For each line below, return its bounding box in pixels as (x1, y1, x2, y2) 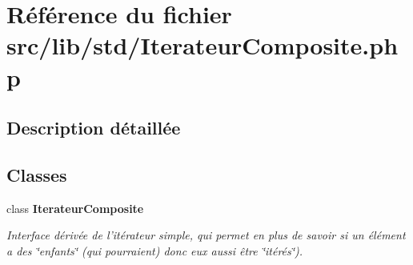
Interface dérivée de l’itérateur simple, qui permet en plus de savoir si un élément (6, 227, 406, 243)
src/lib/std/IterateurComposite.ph (6, 29, 399, 62)
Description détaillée (6, 115, 181, 140)
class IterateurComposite (6, 199, 144, 216)
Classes (6, 162, 67, 187)
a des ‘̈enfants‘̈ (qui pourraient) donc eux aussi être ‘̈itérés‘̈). (6, 242, 303, 259)
